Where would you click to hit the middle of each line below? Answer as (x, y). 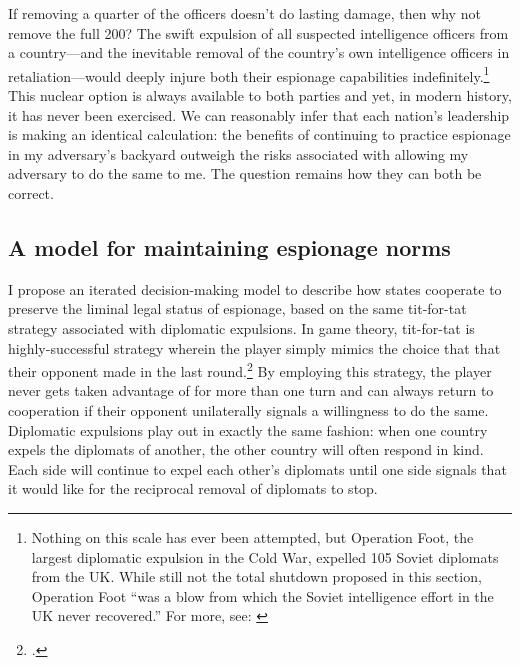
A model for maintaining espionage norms (229, 246)
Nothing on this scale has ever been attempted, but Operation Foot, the (252, 536)
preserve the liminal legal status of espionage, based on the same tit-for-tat (237, 308)
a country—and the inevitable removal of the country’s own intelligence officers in (259, 52)
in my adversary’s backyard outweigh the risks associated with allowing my (238, 153)
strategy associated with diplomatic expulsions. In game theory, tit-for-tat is (241, 327)
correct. (31, 193)
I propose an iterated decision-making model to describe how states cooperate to (255, 288)
